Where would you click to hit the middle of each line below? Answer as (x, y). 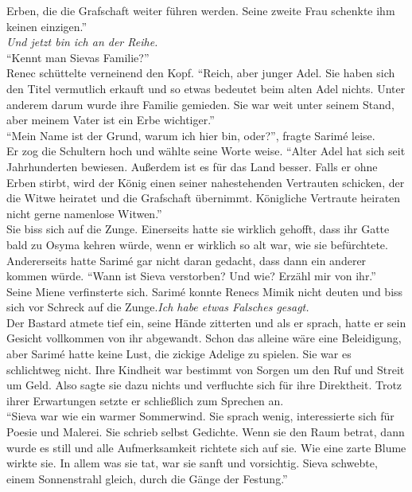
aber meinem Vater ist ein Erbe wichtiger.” (111, 120)
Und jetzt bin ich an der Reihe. (82, 42)
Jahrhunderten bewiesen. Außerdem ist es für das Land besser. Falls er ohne (192, 166)
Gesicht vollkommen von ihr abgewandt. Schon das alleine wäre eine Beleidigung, (204, 338)
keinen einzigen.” (47, 26)
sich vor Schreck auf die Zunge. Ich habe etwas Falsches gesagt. (158, 307)
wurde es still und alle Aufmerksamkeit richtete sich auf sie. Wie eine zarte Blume (206, 447)
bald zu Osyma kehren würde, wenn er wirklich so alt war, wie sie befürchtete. (197, 244)
